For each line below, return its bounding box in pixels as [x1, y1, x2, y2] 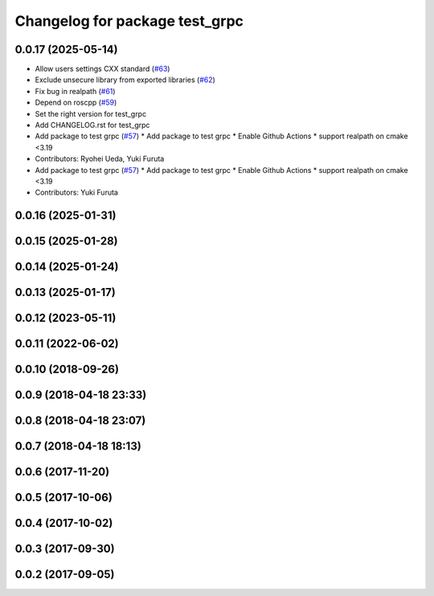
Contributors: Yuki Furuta [35, 187, 118, 197]
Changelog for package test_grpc [14, 12, 244, 30]
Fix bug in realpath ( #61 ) [35, 86, 116, 96]
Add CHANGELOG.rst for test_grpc [35, 121, 150, 130]
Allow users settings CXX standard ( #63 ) [35, 64, 170, 74]
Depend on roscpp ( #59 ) [35, 97, 117, 108]
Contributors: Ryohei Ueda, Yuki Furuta [35, 154, 165, 164]
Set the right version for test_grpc [35, 109, 147, 118]
